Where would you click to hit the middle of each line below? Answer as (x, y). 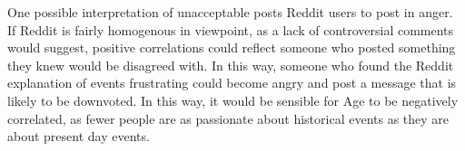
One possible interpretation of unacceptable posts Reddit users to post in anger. (230, 12)
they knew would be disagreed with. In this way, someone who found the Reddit (231, 65)
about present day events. (79, 136)
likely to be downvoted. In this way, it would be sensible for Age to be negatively (233, 100)
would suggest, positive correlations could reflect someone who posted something (232, 47)
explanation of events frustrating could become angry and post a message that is (232, 83)
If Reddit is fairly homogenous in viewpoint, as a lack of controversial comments (231, 29)
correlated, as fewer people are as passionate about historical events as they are (228, 118)
